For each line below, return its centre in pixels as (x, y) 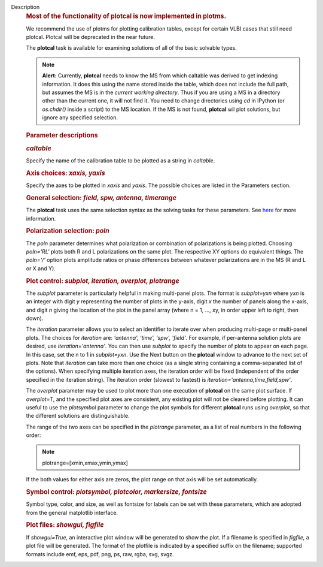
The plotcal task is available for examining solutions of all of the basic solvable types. (132, 48)
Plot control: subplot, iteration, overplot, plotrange (103, 281)
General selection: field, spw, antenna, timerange (101, 198)
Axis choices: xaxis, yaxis (65, 173)
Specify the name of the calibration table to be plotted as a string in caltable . (121, 161)
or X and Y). (41, 268)
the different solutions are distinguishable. (78, 416)
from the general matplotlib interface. (72, 512)
